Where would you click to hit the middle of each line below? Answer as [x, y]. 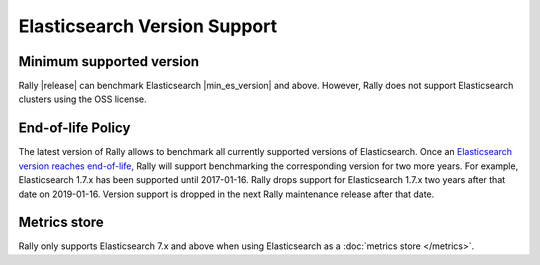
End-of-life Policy [74, 128]
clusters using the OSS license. [82, 99]
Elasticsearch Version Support [148, 26]
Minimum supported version [109, 61]
